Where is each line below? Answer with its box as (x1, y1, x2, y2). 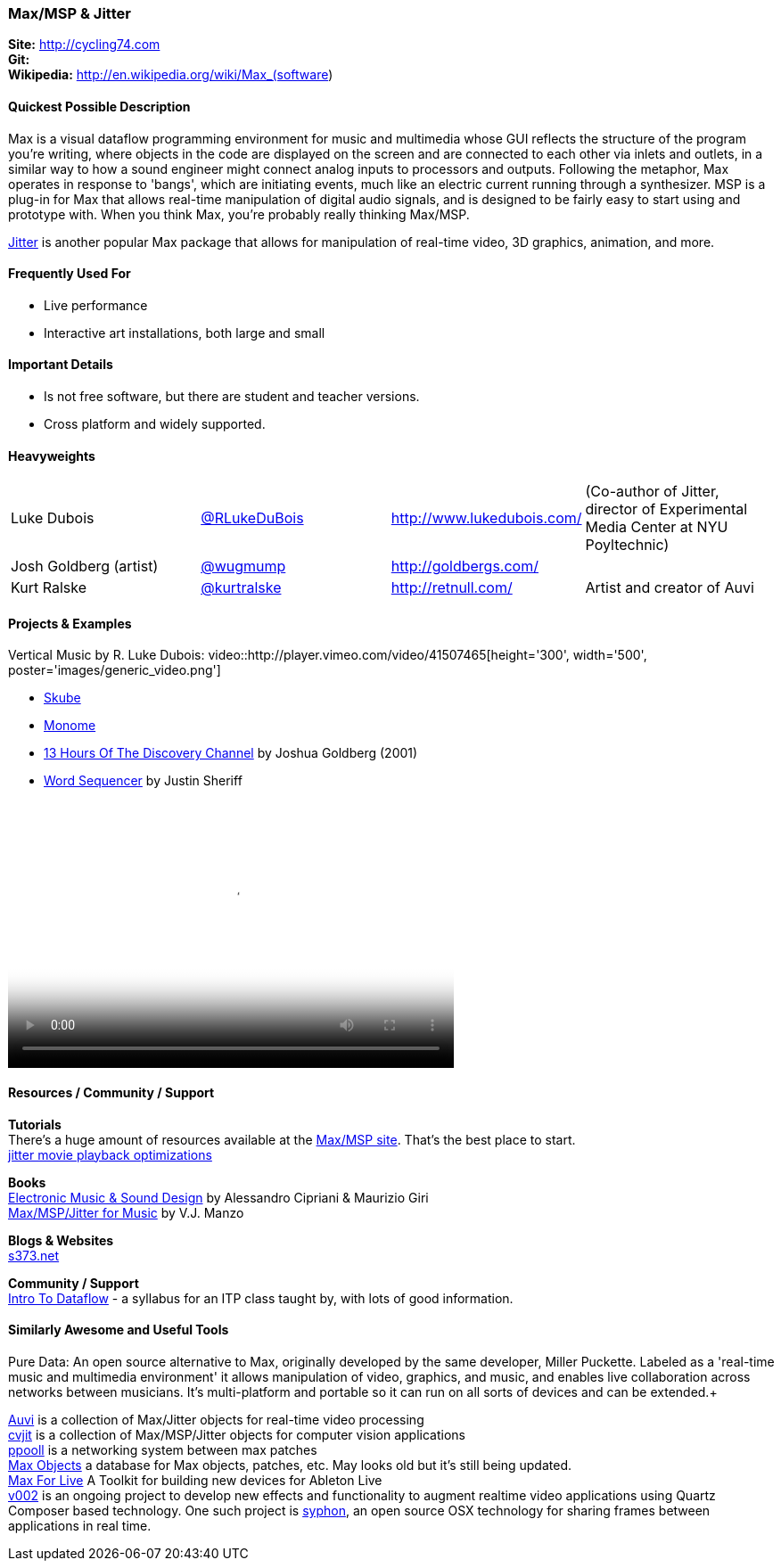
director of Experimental (585, 500, 748, 519)
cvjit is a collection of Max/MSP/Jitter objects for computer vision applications (8, 1426, 465, 1442)
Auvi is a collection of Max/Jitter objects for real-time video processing (8, 1411, 424, 1427)
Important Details (8, 357, 113, 373)
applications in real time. (8, 1517, 152, 1533)
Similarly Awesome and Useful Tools (8, 1322, 229, 1338)
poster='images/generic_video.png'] (8, 662, 221, 678)
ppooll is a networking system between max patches (8, 1441, 317, 1457)
